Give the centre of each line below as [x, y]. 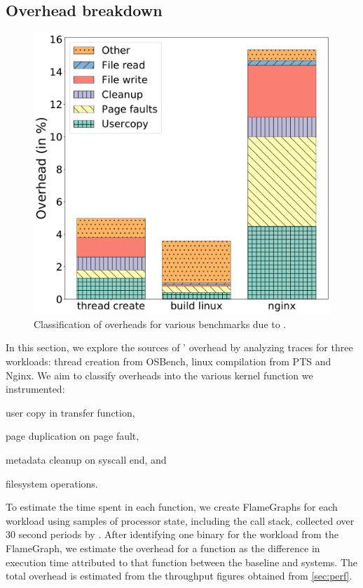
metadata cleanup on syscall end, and [86, 459]
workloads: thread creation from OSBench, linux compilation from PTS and [169, 361]
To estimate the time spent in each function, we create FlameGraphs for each [172, 507]
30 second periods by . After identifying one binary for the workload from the [172, 534]
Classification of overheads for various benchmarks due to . [160, 324]
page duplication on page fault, [73, 436]
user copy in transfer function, [70, 412]
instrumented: [35, 389]
